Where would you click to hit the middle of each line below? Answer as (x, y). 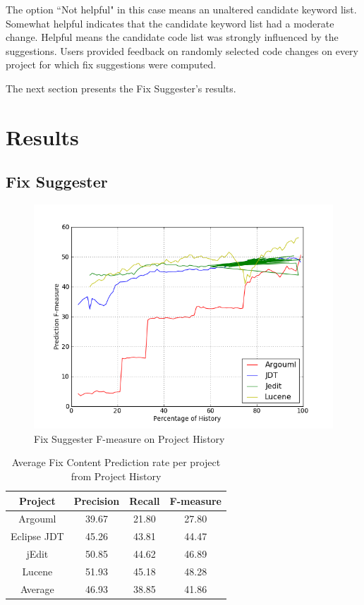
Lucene (37, 571)
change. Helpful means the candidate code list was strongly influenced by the (172, 37)
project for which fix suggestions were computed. (111, 65)
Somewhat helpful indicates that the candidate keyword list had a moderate (170, 23)
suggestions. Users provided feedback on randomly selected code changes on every (182, 50)
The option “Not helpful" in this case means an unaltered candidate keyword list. (181, 9)
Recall (145, 500)
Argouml (37, 519)
